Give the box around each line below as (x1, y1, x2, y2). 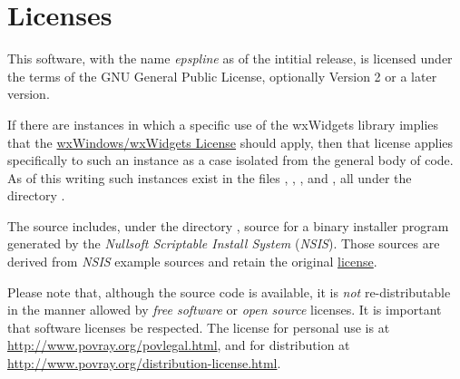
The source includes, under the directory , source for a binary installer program (7, 216, 449, 235)
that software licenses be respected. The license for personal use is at (7, 317, 390, 336)
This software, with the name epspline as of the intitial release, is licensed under (7, 49, 453, 68)
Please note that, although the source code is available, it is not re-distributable (7, 282, 451, 301)
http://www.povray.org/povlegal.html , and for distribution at (7, 335, 350, 355)
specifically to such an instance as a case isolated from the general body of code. (7, 151, 454, 170)
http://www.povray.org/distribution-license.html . (7, 354, 281, 373)
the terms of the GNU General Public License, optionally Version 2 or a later (7, 66, 437, 85)
